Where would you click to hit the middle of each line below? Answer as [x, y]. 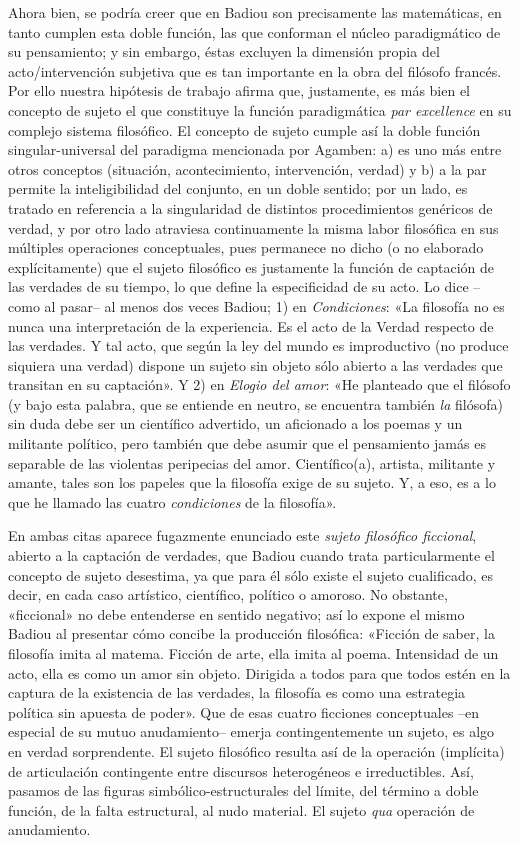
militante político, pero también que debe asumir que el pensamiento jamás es [247, 443]
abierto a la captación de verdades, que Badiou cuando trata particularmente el [251, 555]
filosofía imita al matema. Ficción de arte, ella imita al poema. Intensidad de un [253, 653]
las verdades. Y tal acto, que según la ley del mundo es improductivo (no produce [258, 345]
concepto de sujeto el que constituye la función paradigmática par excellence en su [260, 109]
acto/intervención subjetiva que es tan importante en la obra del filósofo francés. [255, 70]
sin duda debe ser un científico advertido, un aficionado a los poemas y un [235, 423]
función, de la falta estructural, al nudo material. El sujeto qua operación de [241, 809]
